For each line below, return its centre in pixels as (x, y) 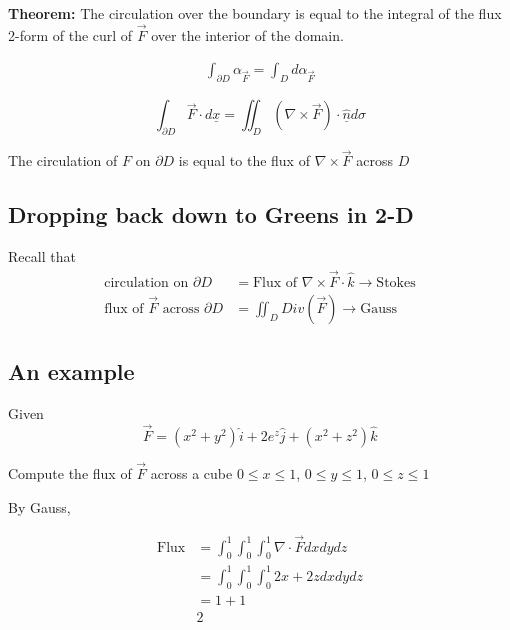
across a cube (191, 473)
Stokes (396, 282)
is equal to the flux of (244, 160)
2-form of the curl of (70, 34)
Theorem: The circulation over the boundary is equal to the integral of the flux (255, 13)
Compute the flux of (70, 473)
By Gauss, (39, 506)
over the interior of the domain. (247, 34)
